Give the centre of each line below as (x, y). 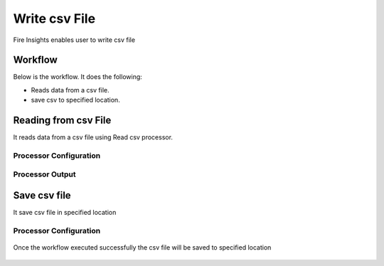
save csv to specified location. (75, 100)
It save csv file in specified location (65, 213)
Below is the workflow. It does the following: (78, 77)
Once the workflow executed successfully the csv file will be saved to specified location (142, 248)
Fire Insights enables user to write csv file (74, 40)
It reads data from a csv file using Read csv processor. (93, 137)
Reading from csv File (62, 121)
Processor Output (44, 174)
